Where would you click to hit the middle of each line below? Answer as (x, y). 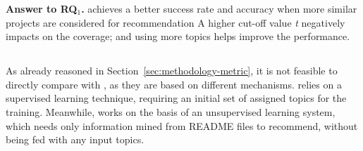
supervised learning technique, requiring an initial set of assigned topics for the (176, 98)
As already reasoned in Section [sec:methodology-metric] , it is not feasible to (172, 71)
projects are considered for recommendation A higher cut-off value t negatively (176, 22)
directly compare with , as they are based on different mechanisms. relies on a (174, 84)
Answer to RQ (42, 8)
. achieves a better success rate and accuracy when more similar (219, 8)
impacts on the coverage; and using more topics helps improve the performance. (178, 36)
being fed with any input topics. (75, 139)
